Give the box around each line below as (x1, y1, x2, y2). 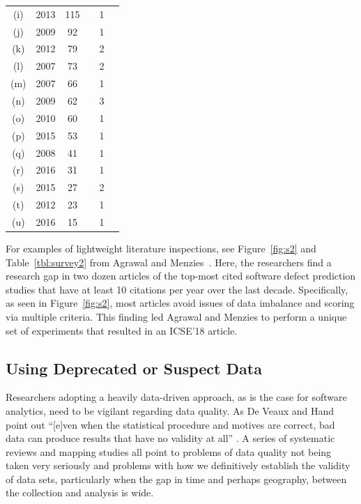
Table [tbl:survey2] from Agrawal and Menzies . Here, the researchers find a (6, 254, 332, 269)
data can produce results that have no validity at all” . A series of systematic (6, 431, 335, 445)
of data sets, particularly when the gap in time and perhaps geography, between (6, 471, 347, 486)
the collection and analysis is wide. (6, 485, 154, 500)
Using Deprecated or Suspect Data (6, 357, 262, 379)
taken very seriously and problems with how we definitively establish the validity (6, 458, 351, 473)
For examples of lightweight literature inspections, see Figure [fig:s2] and (6, 240, 316, 255)
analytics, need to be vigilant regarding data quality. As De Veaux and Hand (6, 403, 335, 418)
